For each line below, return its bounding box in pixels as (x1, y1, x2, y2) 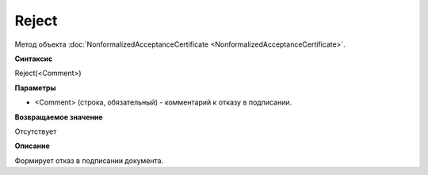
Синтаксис (14, 54, 53, 63)
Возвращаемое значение (14, 112, 103, 122)
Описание (14, 141, 51, 150)
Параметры (14, 83, 56, 93)
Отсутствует (14, 127, 57, 136)
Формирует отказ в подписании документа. (14, 155, 164, 165)
